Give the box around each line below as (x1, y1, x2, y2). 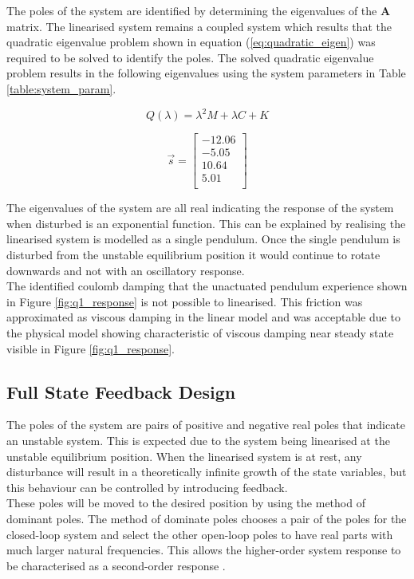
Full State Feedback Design (6, 379, 236, 404)
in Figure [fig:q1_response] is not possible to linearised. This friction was (6, 293, 363, 309)
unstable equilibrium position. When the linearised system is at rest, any (6, 447, 362, 464)
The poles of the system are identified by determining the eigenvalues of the (6, 2, 377, 18)
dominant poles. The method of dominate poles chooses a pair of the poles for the (6, 510, 407, 526)
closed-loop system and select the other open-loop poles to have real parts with (6, 526, 393, 542)
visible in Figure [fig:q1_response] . (6, 340, 175, 356)
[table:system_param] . (6, 80, 116, 96)
